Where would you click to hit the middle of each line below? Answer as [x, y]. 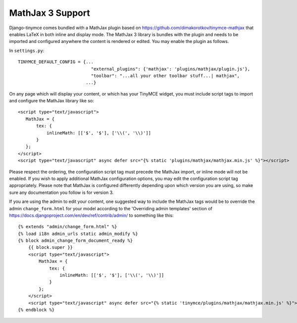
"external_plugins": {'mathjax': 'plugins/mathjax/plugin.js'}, [171, 69]
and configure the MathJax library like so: [51, 101]
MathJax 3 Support [49, 13]
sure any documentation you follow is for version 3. [61, 192]
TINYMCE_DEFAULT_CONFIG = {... [56, 62]
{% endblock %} [36, 310]
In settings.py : [27, 50]
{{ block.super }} [50, 248]
